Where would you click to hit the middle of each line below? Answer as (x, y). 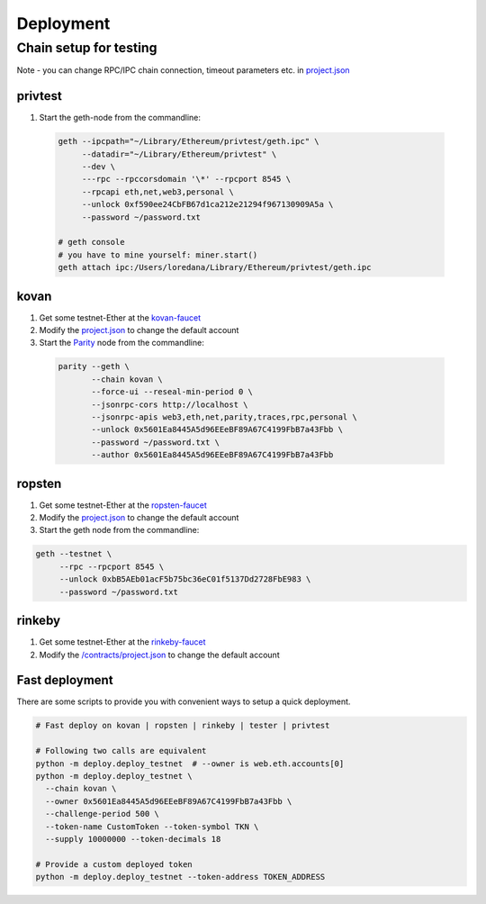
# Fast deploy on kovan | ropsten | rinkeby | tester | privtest (183, 726)
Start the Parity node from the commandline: (121, 343)
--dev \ (99, 167)
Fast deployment (65, 680)
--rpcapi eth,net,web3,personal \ (157, 192)
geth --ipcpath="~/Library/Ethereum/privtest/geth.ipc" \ (189, 141)
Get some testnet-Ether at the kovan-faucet (120, 317)
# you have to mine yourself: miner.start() (158, 255)
